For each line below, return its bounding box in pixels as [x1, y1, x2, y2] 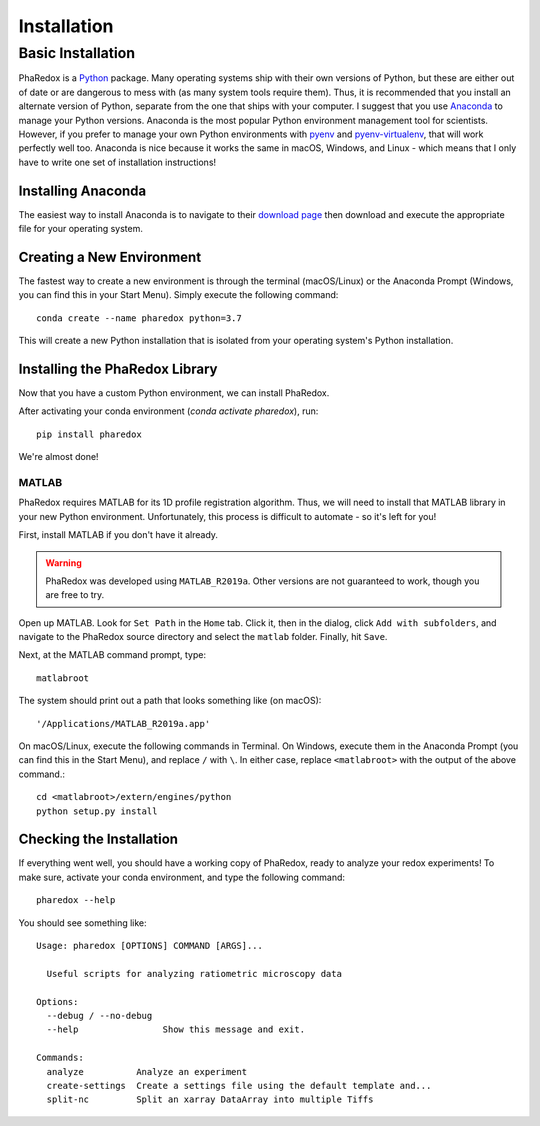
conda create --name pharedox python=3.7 [36, 312, 242, 324]
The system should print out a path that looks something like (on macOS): [18, 695, 322, 707]
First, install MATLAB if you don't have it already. [18, 529, 219, 541]
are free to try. [45, 589, 105, 601]
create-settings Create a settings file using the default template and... [46, 1080, 432, 1091]
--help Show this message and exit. [46, 1024, 305, 1035]
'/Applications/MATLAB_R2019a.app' [36, 718, 211, 729]
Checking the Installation [18, 831, 179, 848]
